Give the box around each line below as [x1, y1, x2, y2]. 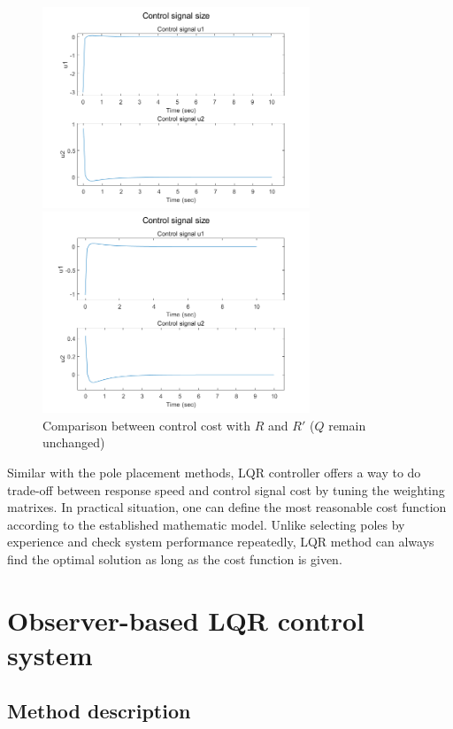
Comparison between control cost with [42, 415, 251, 434]
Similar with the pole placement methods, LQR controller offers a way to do [7, 462, 421, 481]
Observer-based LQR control [7, 601, 365, 638]
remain [328, 415, 366, 434]
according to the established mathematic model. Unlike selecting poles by [7, 515, 405, 533]
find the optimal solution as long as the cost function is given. [7, 549, 342, 568]
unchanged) [42, 433, 105, 452]
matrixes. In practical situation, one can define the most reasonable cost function [7, 498, 447, 516]
